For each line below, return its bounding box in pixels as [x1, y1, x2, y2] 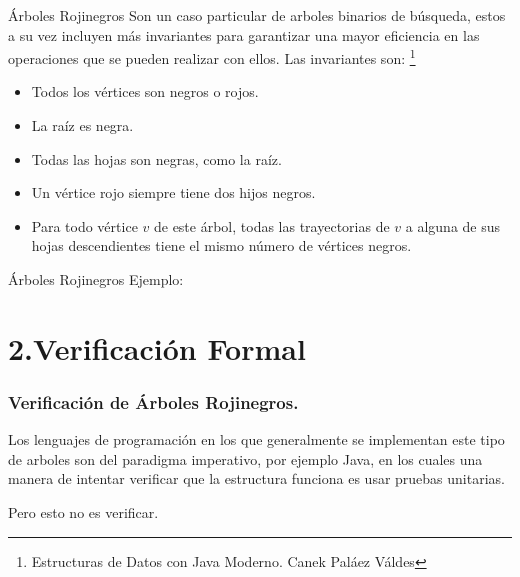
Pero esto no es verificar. [8, 501, 159, 522]
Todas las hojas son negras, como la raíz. [31, 148, 282, 169]
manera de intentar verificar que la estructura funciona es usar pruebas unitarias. [8, 468, 505, 489]
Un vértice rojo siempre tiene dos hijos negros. [31, 182, 316, 203]
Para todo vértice [31, 215, 138, 236]
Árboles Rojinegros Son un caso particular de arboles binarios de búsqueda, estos [8, 5, 506, 25]
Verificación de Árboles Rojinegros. [8, 389, 299, 414]
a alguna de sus [405, 215, 501, 236]
